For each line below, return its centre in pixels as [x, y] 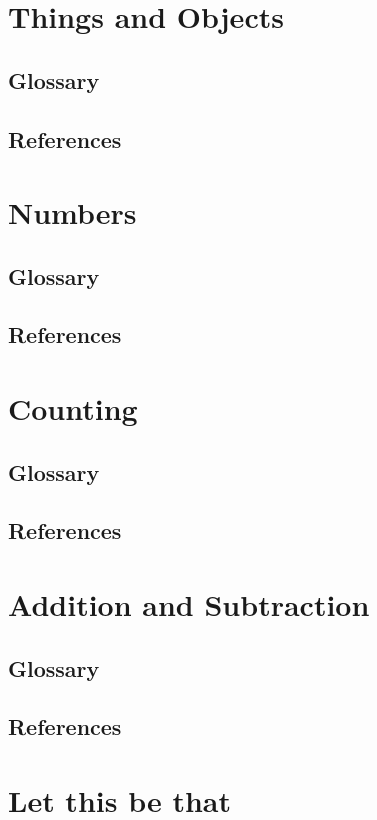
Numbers [72, 212]
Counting [73, 408]
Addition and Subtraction [189, 604]
